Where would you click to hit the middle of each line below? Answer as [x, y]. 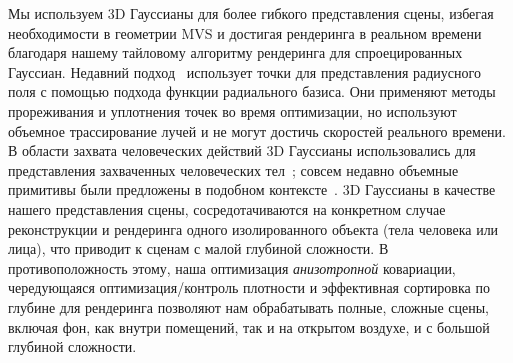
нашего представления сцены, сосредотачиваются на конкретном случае [227, 208]
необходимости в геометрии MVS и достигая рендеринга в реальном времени [245, 32]
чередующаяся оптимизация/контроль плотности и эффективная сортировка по [249, 287]
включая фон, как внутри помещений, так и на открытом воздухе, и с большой [249, 326]
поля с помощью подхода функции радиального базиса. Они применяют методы [252, 91]
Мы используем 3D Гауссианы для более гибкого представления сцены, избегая [251, 13]
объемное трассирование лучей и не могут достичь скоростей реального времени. [257, 130]
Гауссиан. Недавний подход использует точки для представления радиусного [244, 71]
